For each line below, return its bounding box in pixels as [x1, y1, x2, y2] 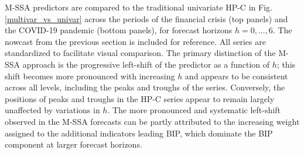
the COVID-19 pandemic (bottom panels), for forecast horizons [5, 24, 233, 36]
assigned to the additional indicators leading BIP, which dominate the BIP [5, 127, 273, 139]
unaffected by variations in [5, 104, 100, 116]
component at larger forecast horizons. [5, 138, 142, 150]
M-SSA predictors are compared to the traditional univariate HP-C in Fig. [5, 1, 272, 13]
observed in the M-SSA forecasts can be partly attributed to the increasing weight [5, 115, 300, 127]
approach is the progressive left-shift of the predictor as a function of [22, 58, 270, 70]
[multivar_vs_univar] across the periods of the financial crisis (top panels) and [5, 12, 288, 24]
